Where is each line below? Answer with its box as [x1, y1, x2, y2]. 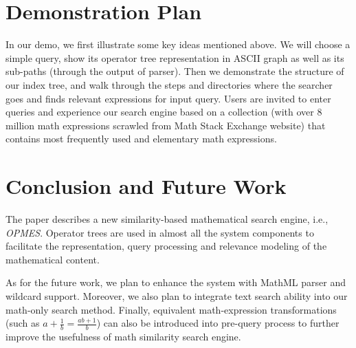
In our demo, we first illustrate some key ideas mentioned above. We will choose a [5, 37, 351, 52]
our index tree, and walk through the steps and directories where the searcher [5, 77, 333, 91]
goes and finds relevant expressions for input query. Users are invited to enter [5, 91, 331, 105]
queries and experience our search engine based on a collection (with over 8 [5, 105, 322, 119]
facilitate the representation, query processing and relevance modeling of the [5, 239, 327, 253]
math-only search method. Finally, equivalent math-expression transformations [5, 302, 337, 316]
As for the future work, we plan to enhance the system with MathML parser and [5, 275, 346, 290]
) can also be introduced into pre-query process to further [96, 316, 340, 330]
